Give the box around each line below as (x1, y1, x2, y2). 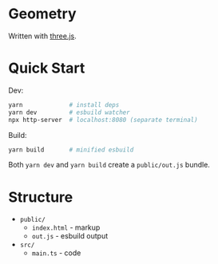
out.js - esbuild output (31, 231, 109, 241)
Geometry (8, 5, 77, 23)
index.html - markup (31, 223, 101, 232)
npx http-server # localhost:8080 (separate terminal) (8, 116, 198, 124)
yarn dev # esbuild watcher (8, 108, 130, 116)
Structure (8, 188, 73, 206)
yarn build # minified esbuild (8, 145, 134, 154)
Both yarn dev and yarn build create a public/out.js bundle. (8, 160, 210, 170)
